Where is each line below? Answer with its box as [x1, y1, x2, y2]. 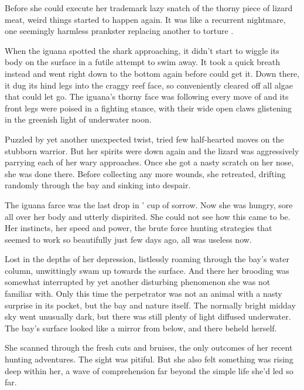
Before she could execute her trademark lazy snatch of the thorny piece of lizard [5, 2, 293, 13]
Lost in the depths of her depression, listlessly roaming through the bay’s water [5, 253, 289, 265]
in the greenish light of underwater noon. [5, 113, 152, 126]
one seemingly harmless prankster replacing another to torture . [5, 25, 234, 37]
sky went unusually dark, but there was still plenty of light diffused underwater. [5, 310, 291, 323]
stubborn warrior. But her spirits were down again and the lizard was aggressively [5, 144, 299, 157]
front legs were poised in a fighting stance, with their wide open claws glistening [5, 101, 292, 114]
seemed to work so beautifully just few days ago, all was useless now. [5, 233, 252, 245]
